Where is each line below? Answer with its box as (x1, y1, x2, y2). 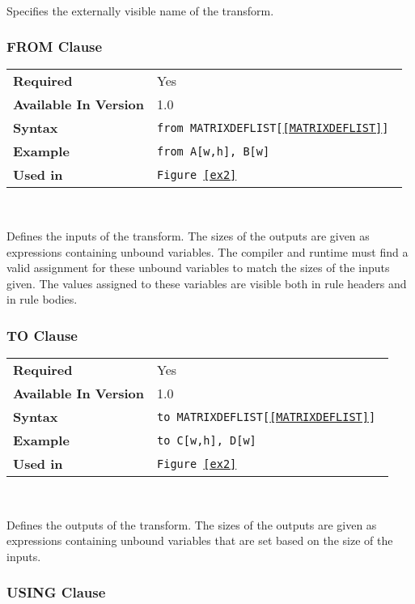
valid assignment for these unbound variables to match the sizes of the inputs (6, 259, 390, 276)
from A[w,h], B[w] (157, 144, 270, 158)
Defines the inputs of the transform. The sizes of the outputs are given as (6, 228, 370, 244)
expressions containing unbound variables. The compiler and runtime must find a (6, 243, 409, 260)
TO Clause (6, 325, 78, 345)
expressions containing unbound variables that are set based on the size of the (6, 532, 393, 549)
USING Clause (6, 582, 106, 602)
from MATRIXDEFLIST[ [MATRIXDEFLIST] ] (157, 121, 389, 134)
